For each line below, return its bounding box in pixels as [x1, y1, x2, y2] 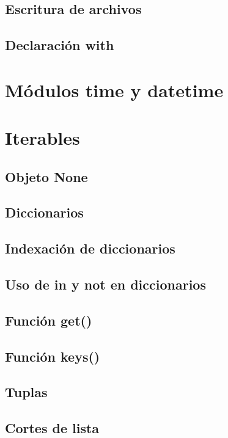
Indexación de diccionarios [5, 239, 175, 258]
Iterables [5, 125, 80, 150]
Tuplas [5, 382, 48, 401]
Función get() [5, 310, 92, 329]
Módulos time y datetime [5, 77, 224, 102]
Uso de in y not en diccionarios [5, 275, 206, 294]
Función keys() [5, 346, 100, 365]
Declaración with [5, 35, 114, 54]
